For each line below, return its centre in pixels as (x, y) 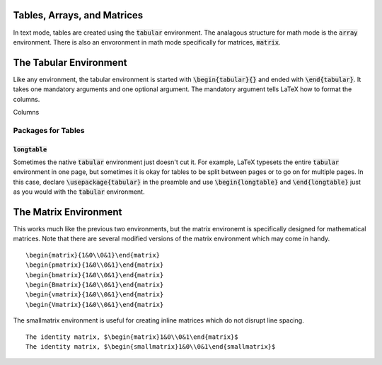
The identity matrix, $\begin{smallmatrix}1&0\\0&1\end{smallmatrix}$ (151, 346)
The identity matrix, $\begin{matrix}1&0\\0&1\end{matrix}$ (132, 337)
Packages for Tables (49, 130)
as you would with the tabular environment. (79, 192)
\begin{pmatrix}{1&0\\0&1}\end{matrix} (95, 265)
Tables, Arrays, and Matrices (78, 15)
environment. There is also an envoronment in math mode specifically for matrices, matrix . (147, 42)
